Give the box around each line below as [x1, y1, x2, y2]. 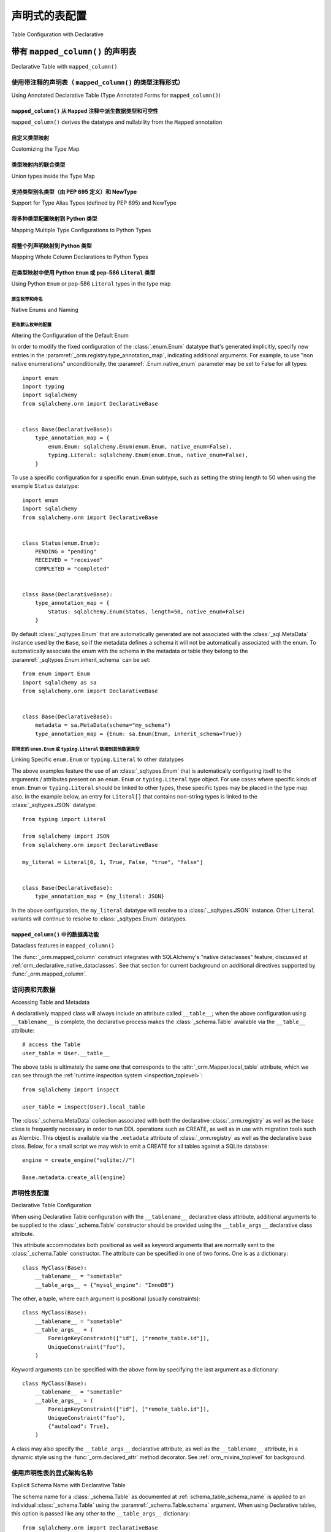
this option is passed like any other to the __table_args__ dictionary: [11, 1510, 191, 1517]
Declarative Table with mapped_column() [11, 63, 118, 70]
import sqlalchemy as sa [22, 679, 97, 686]
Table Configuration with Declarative [11, 31, 104, 38]
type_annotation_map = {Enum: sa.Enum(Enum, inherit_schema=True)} [34, 730, 242, 737]
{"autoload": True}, [48, 1422, 110, 1430]
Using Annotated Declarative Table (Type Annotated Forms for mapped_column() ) [11, 91, 221, 99]
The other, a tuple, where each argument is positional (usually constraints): [11, 1295, 200, 1302]
